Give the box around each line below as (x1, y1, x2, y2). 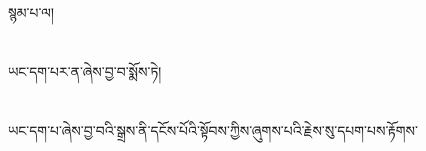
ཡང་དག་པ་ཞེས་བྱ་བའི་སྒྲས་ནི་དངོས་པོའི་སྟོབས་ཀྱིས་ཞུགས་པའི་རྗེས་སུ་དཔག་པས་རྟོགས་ (8, 119, 418, 140)
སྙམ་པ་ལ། (8, 2, 55, 22)
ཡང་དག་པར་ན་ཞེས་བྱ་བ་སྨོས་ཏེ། (8, 60, 162, 81)
